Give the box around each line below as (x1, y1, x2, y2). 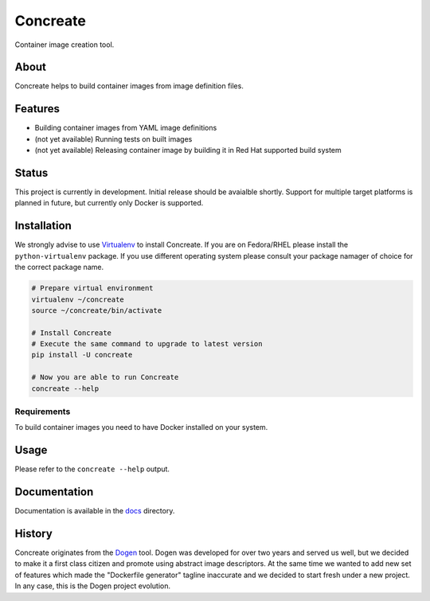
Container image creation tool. (14, 40, 115, 49)
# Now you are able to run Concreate (31, 373, 179, 382)
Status (14, 166, 49, 179)
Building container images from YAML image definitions (34, 123, 217, 133)
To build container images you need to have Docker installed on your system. (14, 423, 268, 432)
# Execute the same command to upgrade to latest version (31, 339, 263, 349)
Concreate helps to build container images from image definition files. (14, 81, 244, 91)
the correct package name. (14, 263, 104, 272)
